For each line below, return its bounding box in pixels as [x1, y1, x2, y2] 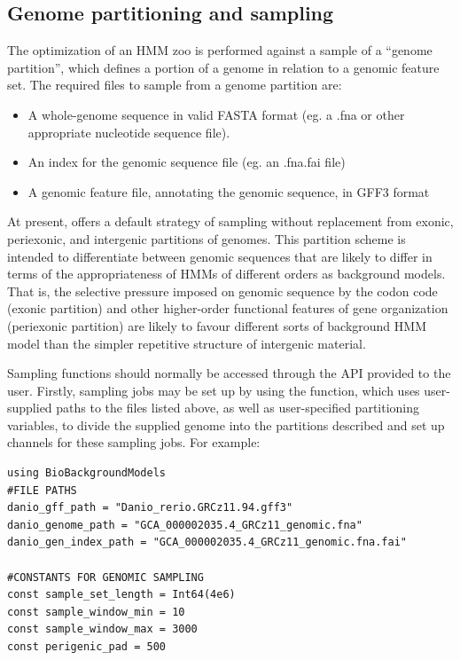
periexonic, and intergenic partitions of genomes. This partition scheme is [7, 229, 406, 247]
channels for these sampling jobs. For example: [7, 433, 261, 452]
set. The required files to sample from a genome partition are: [7, 75, 342, 94]
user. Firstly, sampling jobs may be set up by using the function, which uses [7, 381, 420, 399]
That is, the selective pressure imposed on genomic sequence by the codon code [7, 281, 438, 300]
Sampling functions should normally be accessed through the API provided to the [7, 364, 451, 382]
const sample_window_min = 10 [7, 605, 185, 618]
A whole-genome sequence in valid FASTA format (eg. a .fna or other [27, 105, 405, 123]
